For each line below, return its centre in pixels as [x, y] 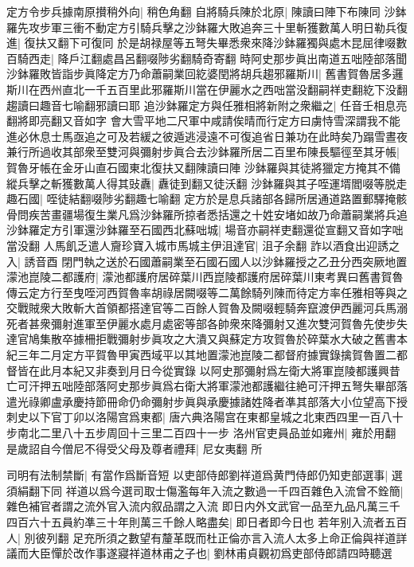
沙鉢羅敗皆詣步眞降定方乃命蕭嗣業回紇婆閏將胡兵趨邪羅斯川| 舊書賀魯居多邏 [205, 74]
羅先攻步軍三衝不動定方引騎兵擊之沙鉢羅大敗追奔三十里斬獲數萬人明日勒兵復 [207, 27]
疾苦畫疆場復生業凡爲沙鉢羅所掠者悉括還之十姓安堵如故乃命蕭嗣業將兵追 [218, 214]
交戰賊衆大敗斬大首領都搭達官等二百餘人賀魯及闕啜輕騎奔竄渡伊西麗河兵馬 [201, 308]
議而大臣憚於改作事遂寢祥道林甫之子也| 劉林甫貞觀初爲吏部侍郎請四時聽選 [199, 553]
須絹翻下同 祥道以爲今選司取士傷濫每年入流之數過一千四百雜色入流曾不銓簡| [205, 490]
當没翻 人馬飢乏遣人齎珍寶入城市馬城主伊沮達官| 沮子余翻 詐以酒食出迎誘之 [203, 245]
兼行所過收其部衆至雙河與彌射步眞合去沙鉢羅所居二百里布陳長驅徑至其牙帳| [203, 152]
